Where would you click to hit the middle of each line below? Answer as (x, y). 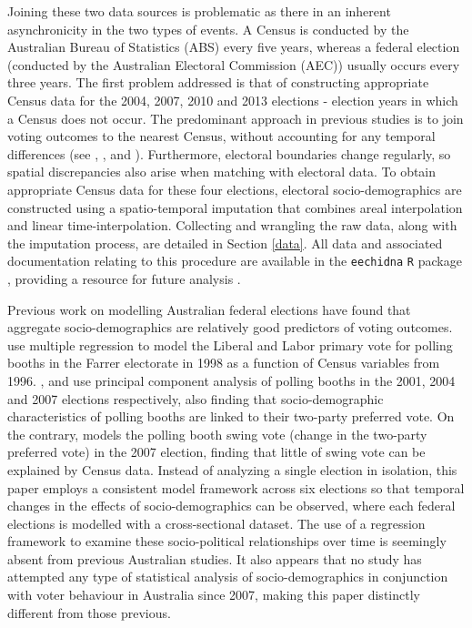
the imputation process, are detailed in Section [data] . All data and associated (225, 243)
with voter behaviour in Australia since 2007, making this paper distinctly (214, 595)
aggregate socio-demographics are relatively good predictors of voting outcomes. (230, 327)
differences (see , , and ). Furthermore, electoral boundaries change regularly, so (229, 153)
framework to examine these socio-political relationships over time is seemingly (227, 541)
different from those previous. (89, 612)
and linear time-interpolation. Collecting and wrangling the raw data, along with (232, 225)
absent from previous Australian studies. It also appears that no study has (215, 558)
